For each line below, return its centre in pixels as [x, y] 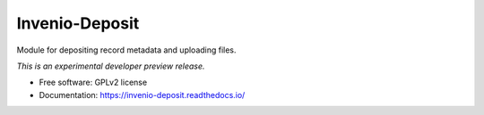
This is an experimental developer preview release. [111, 66]
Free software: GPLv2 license [93, 82]
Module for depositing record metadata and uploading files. [126, 50]
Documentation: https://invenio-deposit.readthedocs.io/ [142, 94]
